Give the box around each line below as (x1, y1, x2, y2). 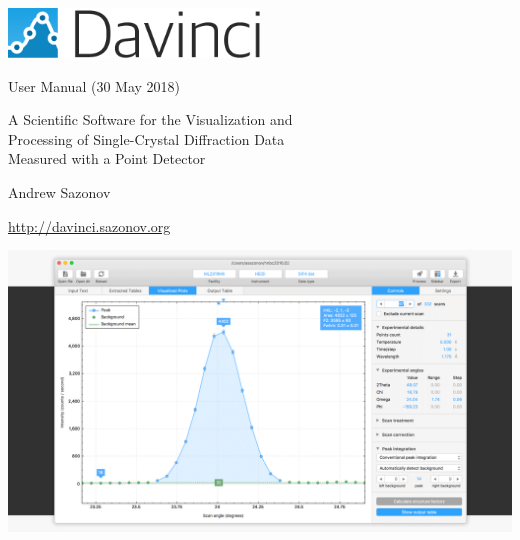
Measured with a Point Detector (8, 148, 206, 169)
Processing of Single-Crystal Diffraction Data (8, 128, 285, 149)
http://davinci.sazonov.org (8, 215, 171, 236)
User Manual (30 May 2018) (8, 75, 181, 96)
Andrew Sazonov (8, 182, 111, 203)
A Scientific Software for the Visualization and (8, 109, 293, 130)
